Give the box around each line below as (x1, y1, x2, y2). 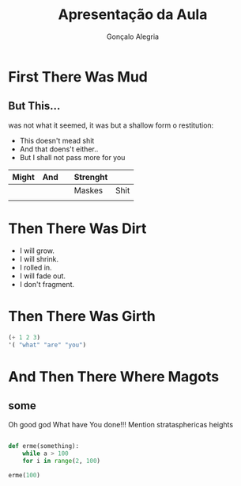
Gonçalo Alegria (106, 32, 160, 41)
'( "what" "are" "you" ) (8, 341, 87, 349)
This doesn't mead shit (19, 136, 95, 145)
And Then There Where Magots (8, 367, 220, 385)
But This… (8, 99, 61, 113)
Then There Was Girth (8, 307, 156, 325)
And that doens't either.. (19, 144, 99, 154)
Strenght (73, 171, 108, 182)
